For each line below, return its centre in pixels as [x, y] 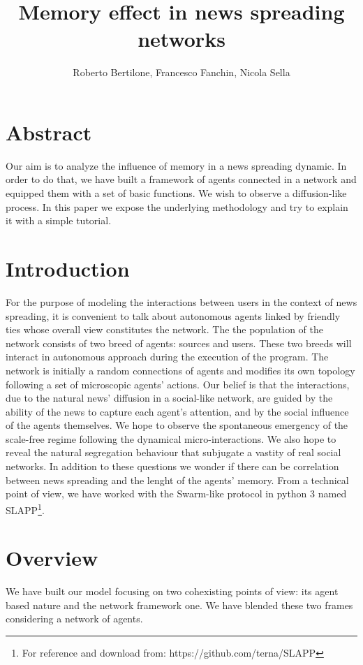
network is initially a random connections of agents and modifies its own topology [180, 370]
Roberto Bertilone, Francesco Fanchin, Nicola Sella [181, 72]
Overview [52, 558]
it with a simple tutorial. [59, 220]
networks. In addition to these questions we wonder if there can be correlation [172, 466]
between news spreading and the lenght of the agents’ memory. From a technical [177, 480]
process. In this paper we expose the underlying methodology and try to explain [177, 206]
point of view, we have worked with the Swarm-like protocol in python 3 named [176, 494]
